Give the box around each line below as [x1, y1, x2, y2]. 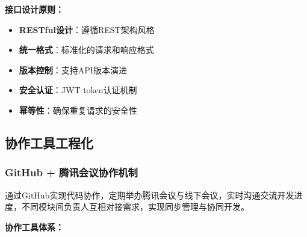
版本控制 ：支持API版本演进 [19, 63, 127, 76]
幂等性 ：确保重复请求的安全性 [19, 103, 137, 116]
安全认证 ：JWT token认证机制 [19, 84, 137, 96]
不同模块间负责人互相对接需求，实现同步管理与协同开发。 [21, 200, 249, 213]
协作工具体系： [5, 220, 64, 233]
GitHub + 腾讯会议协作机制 [5, 165, 138, 180]
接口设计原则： [5, 3, 64, 15]
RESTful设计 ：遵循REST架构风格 [19, 23, 155, 35]
